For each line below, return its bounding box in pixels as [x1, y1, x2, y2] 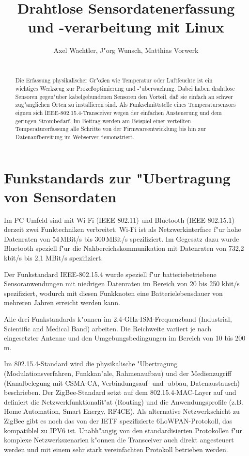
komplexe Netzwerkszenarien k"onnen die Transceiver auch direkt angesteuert [4, 435, 234, 445]
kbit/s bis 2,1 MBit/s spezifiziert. [4, 253, 103, 263]
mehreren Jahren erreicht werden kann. [4, 297, 120, 308]
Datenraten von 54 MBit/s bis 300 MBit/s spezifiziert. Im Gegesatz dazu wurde [4, 233, 239, 244]
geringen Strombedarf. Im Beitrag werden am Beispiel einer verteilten [15, 116, 191, 125]
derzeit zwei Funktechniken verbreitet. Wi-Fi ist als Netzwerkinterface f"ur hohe [4, 224, 241, 234]
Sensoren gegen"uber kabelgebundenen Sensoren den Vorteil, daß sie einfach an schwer [15, 92, 233, 100]
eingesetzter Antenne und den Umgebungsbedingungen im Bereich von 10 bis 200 [4, 333, 246, 343]
